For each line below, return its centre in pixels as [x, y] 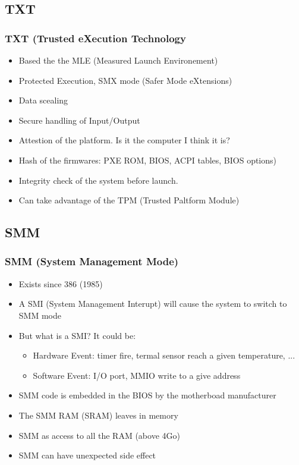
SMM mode [40, 315]
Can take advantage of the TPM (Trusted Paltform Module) [129, 200]
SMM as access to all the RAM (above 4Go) [99, 435]
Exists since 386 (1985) [61, 283]
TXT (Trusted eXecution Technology [95, 38]
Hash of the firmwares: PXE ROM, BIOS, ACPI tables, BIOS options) [148, 160]
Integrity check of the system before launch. [98, 180]
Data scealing [43, 100]
